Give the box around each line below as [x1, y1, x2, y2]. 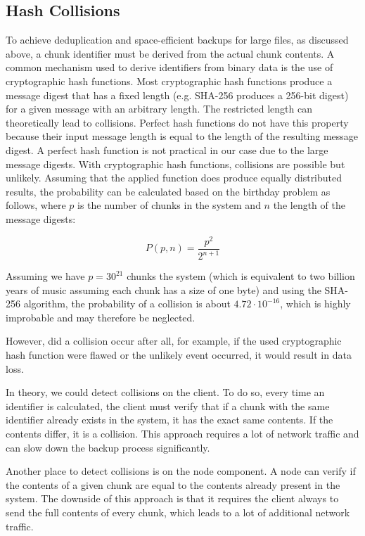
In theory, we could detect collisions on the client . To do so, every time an [6, 385, 325, 400]
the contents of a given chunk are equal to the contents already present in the [6, 477, 340, 492]
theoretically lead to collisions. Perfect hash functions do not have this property [6, 115, 349, 129]
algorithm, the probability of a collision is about [23, 296, 231, 311]
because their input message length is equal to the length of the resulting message [6, 129, 359, 143]
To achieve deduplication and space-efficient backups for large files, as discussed [6, 32, 349, 47]
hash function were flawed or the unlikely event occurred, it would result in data [6, 347, 352, 362]
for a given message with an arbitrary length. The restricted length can [6, 101, 313, 116]
